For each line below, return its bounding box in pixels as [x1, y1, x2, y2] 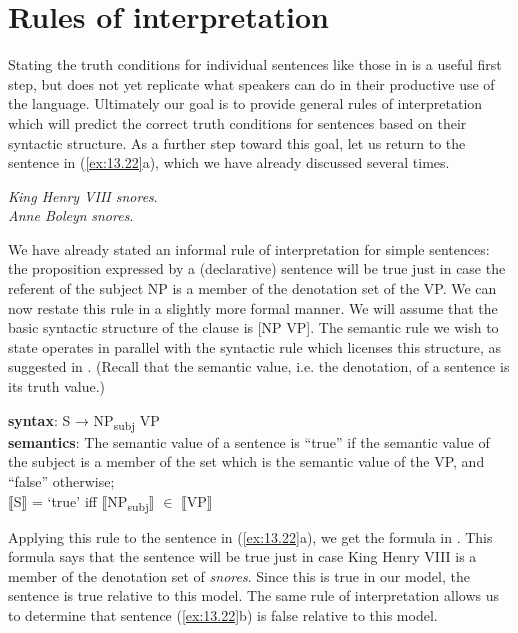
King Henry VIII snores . [8, 185, 158, 206]
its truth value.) [8, 376, 105, 397]
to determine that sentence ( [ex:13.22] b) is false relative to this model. [8, 605, 438, 626]
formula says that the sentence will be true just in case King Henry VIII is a [8, 546, 477, 567]
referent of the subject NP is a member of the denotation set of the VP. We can [8, 278, 497, 299]
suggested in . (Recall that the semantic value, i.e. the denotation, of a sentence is [8, 356, 510, 377]
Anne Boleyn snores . [8, 205, 134, 226]
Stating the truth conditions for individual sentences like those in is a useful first [8, 54, 502, 75]
